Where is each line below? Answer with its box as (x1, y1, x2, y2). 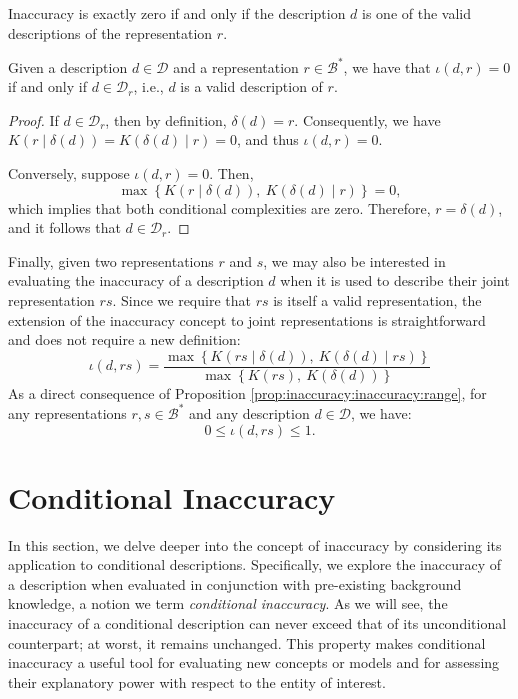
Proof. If (8, 109, 59, 130)
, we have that (343, 56, 431, 77)
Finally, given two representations (8, 250, 214, 271)
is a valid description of (180, 76, 323, 97)
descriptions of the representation (8, 22, 213, 43)
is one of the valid (362, 3, 472, 23)
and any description (189, 402, 310, 423)
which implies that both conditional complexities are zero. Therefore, (8, 197, 431, 218)
